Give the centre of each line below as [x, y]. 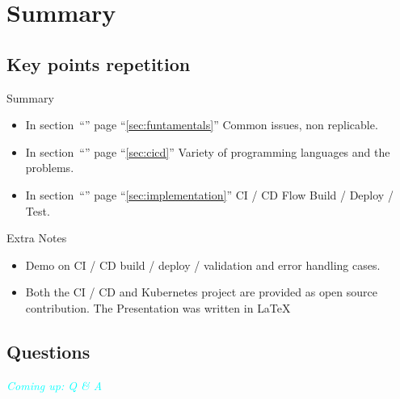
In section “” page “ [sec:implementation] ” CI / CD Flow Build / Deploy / [209, 194]
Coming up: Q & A [55, 385]
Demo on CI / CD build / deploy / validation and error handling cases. [203, 265]
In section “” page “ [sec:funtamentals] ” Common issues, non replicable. [202, 125]
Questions [48, 351]
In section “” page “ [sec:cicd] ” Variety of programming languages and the [208, 151]
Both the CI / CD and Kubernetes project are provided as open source [201, 292]
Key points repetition [99, 63]
